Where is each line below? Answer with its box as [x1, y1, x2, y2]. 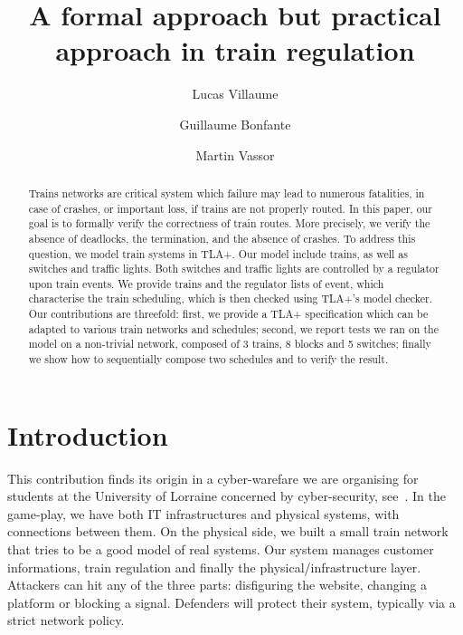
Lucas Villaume [192, 84, 279, 103]
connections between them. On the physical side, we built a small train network [7, 522, 449, 541]
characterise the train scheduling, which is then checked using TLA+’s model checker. [28, 291, 432, 306]
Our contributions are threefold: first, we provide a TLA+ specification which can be [28, 306, 429, 322]
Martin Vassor [195, 145, 275, 164]
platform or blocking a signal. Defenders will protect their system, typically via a [7, 592, 456, 611]
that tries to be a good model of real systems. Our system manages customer [7, 540, 434, 559]
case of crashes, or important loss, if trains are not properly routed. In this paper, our [28, 200, 432, 216]
